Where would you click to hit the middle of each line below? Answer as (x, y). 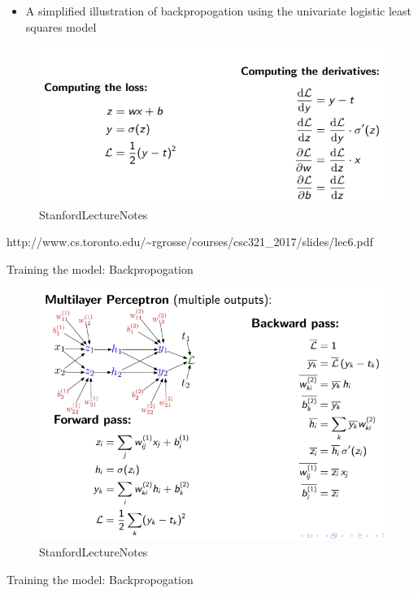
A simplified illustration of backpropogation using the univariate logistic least (219, 11)
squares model (61, 26)
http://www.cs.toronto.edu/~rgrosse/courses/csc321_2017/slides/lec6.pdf (190, 242)
